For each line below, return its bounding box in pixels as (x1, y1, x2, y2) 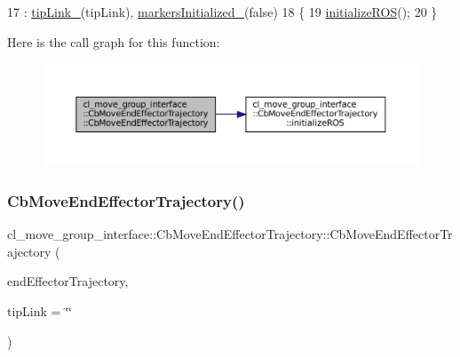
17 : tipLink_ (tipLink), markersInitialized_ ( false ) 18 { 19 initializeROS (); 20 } (7, 3, 438, 20)
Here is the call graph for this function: (7, 32, 220, 51)
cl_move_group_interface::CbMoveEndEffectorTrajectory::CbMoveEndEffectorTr (7, 225, 453, 243)
